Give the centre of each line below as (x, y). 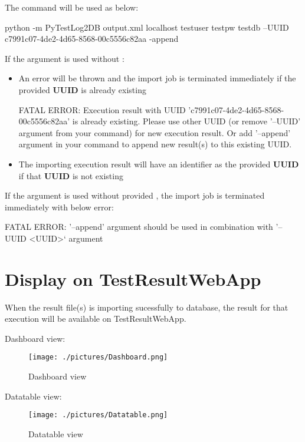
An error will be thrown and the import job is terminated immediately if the (157, 78)
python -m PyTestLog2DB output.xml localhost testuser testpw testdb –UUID (147, 27)
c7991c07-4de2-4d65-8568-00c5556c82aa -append (92, 39)
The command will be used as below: (72, 7)
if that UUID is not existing (71, 175)
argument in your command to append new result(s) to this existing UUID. (155, 144)
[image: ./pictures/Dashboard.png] (98, 357)
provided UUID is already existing (82, 89)
